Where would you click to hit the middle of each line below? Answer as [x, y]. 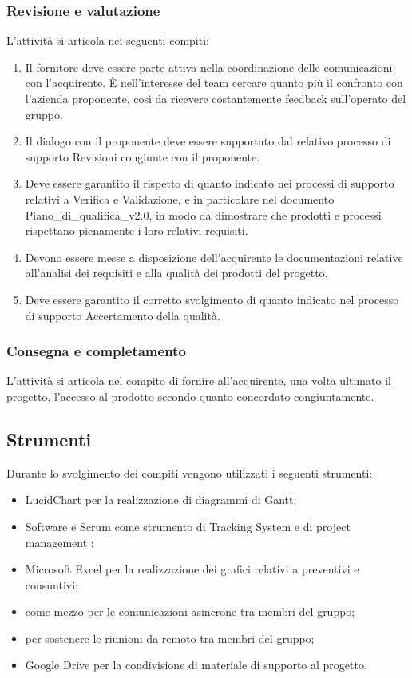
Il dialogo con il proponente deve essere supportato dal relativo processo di [208, 141]
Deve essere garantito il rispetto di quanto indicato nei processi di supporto [210, 183]
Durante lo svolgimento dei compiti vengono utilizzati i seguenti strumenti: [190, 472]
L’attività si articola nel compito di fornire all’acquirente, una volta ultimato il [199, 381]
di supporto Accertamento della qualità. [123, 315]
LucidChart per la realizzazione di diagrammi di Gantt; [161, 500]
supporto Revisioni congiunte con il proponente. [143, 156]
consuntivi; [52, 584]
